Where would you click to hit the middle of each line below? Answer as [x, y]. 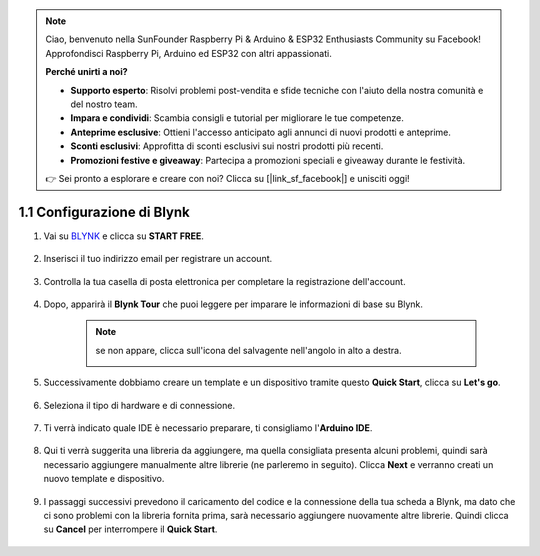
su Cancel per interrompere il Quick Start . [130, 529]
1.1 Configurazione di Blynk [104, 211]
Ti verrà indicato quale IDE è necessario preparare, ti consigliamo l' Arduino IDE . [208, 427]
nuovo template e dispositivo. [104, 479]
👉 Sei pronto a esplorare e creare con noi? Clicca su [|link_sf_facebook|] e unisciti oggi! [227, 178]
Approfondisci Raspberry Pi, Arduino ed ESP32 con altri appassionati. [188, 53]
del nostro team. [104, 104]
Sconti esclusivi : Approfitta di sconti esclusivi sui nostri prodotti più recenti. [227, 146]
